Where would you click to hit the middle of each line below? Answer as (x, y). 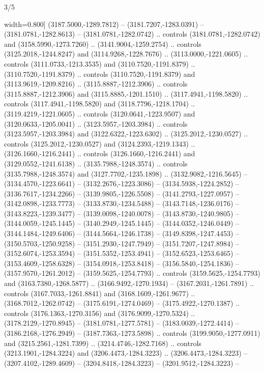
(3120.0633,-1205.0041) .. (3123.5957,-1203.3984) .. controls (96, 123)
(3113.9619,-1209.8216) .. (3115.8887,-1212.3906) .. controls (96, 84)
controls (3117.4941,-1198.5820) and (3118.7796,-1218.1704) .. (100, 104)
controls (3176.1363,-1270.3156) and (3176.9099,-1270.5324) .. (100, 313)
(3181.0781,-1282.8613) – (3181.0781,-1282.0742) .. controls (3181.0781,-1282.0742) (132, 34)
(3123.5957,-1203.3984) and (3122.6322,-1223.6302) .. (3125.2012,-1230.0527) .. (126, 134)
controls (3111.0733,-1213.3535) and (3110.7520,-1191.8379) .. (100, 63)
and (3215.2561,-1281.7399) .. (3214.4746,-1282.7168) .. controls (103, 343)
